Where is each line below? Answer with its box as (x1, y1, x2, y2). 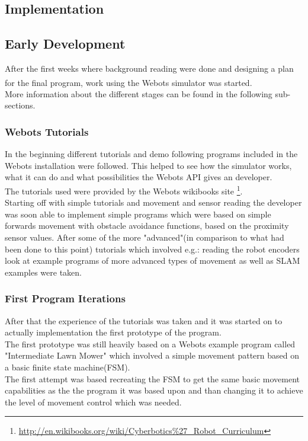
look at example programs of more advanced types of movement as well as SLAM (5, 254, 300, 267)
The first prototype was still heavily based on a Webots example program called (5, 337, 296, 350)
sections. (5, 99, 36, 111)
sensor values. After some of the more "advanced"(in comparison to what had (5, 231, 284, 244)
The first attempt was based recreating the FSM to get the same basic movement (5, 372, 300, 385)
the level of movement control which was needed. (5, 395, 182, 408)
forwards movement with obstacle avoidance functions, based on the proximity (5, 219, 289, 232)
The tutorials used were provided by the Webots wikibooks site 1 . (5, 183, 243, 197)
